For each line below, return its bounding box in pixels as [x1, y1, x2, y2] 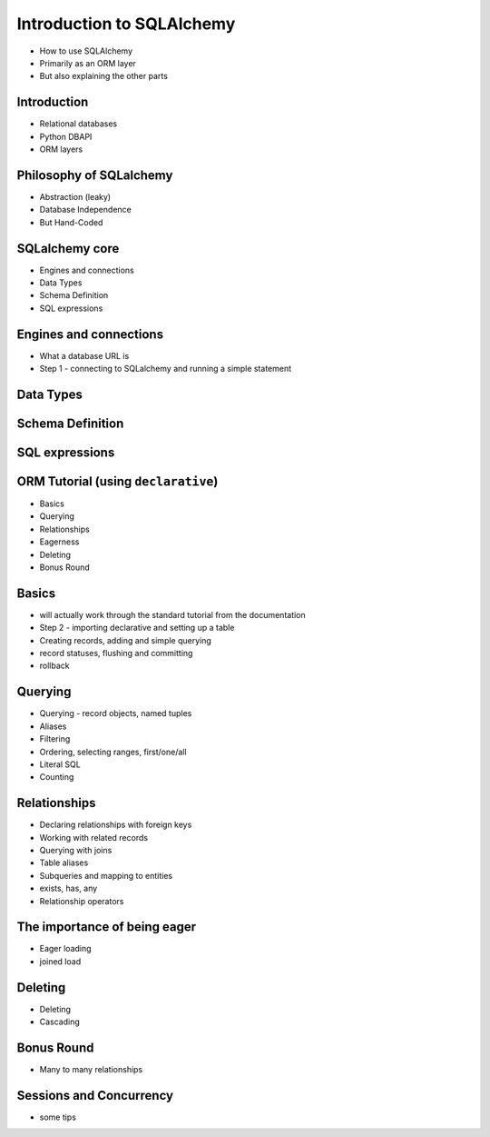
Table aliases [39, 857, 89, 868]
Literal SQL [39, 759, 81, 770]
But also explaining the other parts [39, 71, 168, 82]
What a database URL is [39, 350, 130, 361]
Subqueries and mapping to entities [39, 870, 172, 881]
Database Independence [39, 204, 132, 215]
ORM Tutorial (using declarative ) [16, 474, 219, 489]
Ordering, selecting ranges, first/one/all [39, 746, 187, 757]
